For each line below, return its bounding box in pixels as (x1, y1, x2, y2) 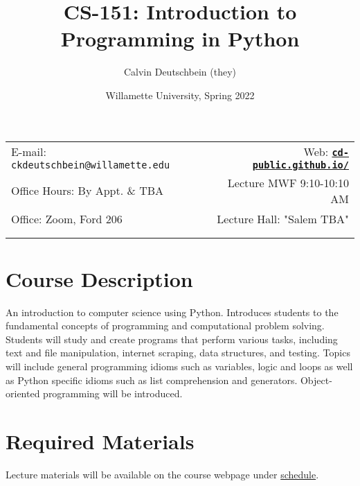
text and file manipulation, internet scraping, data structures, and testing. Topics (6, 345, 350, 360)
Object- (300, 372, 332, 387)
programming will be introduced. (43, 386, 183, 401)
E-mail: (11, 143, 46, 159)
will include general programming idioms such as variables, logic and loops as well (6, 359, 353, 373)
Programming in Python (60, 24, 300, 53)
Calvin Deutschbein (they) (123, 64, 237, 79)
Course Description (6, 264, 193, 293)
